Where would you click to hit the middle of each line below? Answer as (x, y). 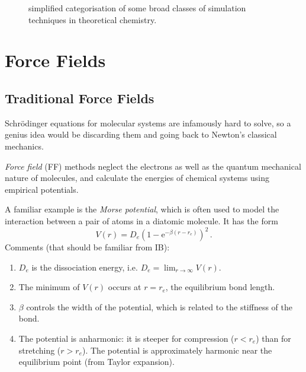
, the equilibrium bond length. (220, 287)
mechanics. (24, 146)
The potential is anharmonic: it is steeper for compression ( (126, 338)
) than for (273, 338)
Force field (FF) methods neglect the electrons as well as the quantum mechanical (153, 166)
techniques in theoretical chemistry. (93, 19)
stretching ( (40, 350)
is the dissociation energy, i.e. (85, 267)
